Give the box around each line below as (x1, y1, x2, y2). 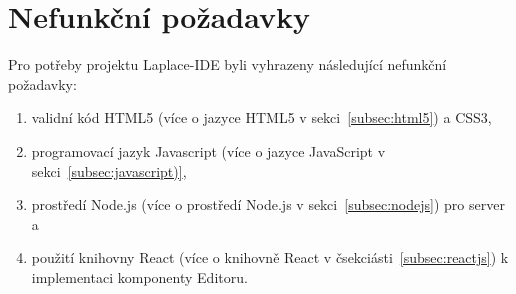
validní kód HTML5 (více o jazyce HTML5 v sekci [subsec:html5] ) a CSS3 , (31, 107, 492, 128)
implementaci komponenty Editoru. (31, 266, 248, 287)
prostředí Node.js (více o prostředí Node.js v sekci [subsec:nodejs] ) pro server (31, 194, 505, 215)
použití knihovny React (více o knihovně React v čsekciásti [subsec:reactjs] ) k (31, 247, 509, 268)
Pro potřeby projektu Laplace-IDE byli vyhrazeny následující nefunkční (8, 54, 447, 75)
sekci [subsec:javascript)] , (31, 160, 187, 181)
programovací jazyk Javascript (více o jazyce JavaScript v (31, 140, 386, 161)
